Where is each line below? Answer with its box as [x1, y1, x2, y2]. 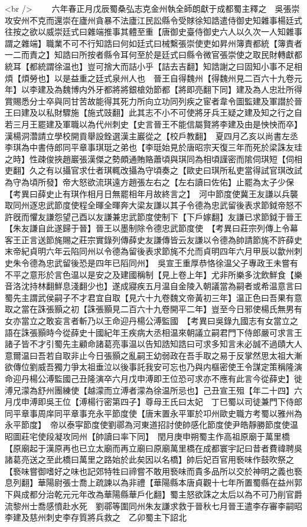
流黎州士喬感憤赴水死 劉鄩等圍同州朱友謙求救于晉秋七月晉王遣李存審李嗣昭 [5, 499, 302, 512]
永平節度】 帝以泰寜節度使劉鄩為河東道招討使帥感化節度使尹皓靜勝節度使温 [5, 418, 298, 431]
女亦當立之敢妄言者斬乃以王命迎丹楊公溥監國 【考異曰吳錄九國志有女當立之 [5, 315, 298, 327]
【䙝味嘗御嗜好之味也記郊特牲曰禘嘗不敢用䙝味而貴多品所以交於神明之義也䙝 [5, 464, 302, 477]
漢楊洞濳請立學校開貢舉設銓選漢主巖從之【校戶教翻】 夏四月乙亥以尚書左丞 [5, 129, 298, 142]
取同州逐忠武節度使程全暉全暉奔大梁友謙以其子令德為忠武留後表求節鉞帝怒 [5, 199, 294, 211]
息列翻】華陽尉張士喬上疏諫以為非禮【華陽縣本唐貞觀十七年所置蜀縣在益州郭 [5, 476, 302, 489]
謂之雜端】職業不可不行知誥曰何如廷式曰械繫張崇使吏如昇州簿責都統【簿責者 [5, 37, 302, 49]
